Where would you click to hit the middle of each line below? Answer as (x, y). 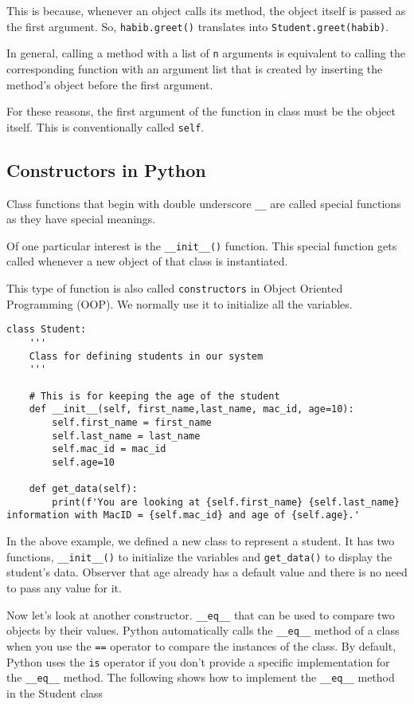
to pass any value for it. (64, 587)
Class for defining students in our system (146, 356)
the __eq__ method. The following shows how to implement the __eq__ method (201, 677)
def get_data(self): (83, 489)
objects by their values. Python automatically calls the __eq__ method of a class (203, 630)
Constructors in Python (106, 169)
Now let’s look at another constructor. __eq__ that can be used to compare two (201, 614)
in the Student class (55, 692)
